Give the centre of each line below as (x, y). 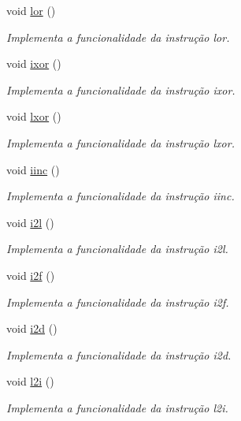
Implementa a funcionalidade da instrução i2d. (119, 354)
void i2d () (32, 328)
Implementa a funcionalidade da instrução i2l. (117, 249)
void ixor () (34, 63)
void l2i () (30, 381)
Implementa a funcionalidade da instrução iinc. (120, 196)
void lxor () (34, 116)
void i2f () (31, 275)
